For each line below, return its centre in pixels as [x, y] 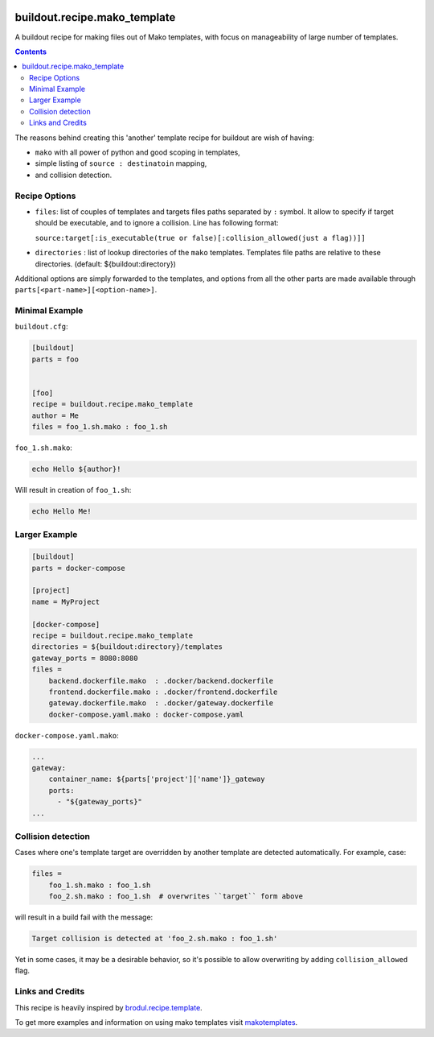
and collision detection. [74, 175]
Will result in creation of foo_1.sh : [73, 490]
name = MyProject [66, 601]
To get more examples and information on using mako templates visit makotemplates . [156, 1022]
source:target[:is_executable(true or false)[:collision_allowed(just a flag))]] [200, 238]
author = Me [55, 415]
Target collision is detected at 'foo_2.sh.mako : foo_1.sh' [155, 939]
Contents [31, 52]
